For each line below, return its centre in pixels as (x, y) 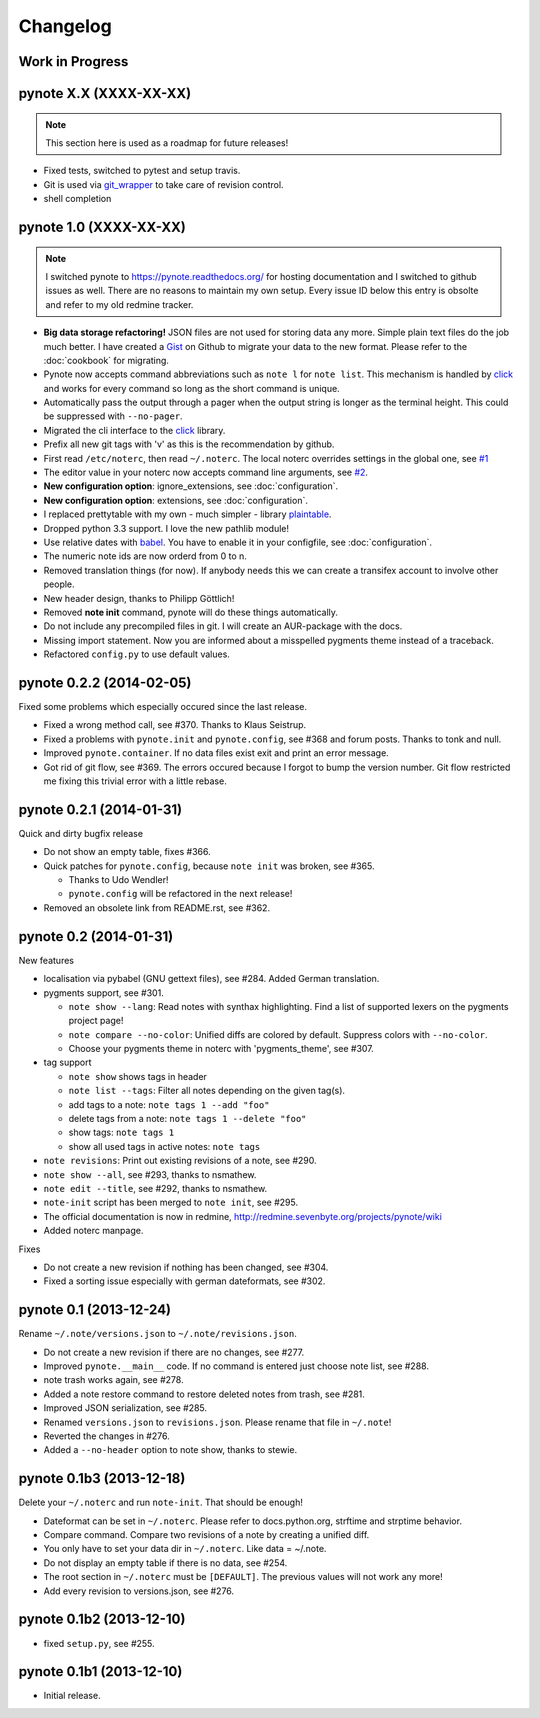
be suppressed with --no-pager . (113, 416)
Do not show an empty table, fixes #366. (127, 852)
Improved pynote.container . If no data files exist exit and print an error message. (216, 753)
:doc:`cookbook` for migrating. (106, 360)
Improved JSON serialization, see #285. (125, 1408)
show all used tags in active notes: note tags (164, 1146)
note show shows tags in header (137, 1076)
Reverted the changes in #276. (106, 1436)
